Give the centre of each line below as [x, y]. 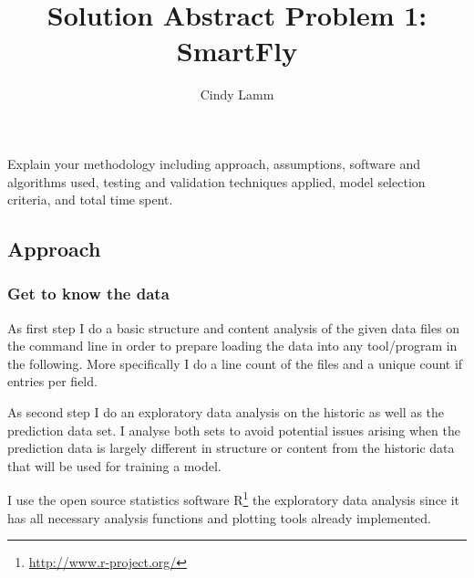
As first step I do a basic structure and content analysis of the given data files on [234, 327]
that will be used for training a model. [114, 465]
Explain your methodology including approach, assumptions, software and [214, 163]
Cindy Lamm [237, 95]
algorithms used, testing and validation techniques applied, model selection [216, 181]
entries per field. [52, 381]
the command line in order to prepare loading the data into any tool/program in [232, 346]
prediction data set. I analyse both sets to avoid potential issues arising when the [234, 430]
